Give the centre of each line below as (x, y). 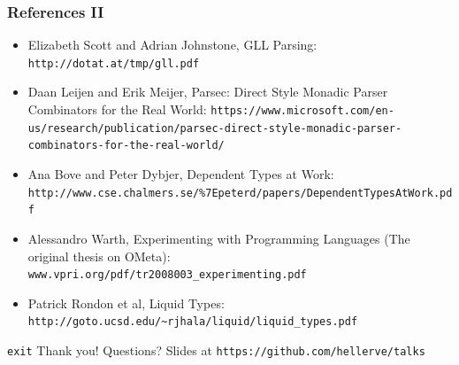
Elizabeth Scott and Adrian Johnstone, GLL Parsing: (172, 45)
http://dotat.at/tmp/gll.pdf (114, 63)
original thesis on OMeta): (99, 256)
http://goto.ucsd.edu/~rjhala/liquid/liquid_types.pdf (193, 322)
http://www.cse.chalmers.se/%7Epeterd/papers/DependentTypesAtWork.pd (240, 193)
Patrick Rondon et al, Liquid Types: (126, 303)
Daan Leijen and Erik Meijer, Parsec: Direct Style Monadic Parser (208, 92)
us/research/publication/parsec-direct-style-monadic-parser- (215, 128)
